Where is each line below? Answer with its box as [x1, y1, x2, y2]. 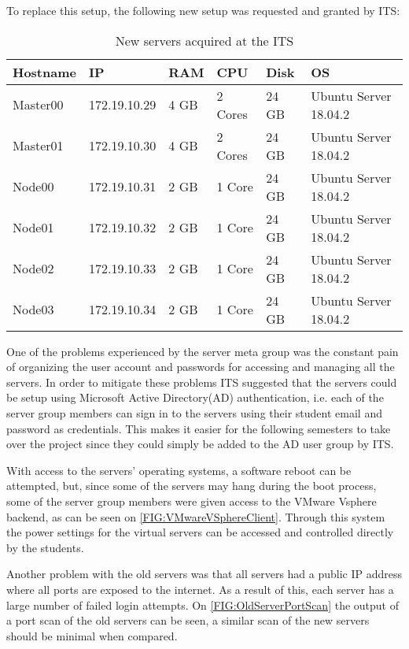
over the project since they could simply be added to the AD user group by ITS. [6, 436, 394, 452]
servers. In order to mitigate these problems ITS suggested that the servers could [6, 373, 397, 390]
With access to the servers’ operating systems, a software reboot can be [6, 462, 352, 478]
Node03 [13, 300, 54, 319]
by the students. [6, 539, 84, 555]
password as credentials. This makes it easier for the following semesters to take [6, 420, 391, 436]
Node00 [13, 177, 54, 196]
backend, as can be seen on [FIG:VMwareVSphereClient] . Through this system [6, 508, 385, 525]
